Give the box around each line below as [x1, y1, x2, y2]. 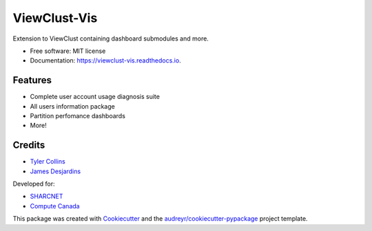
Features [12, 74, 52, 86]
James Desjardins [30, 167, 81, 175]
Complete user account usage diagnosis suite [30, 93, 160, 101]
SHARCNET [30, 192, 63, 201]
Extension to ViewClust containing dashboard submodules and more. [12, 34, 209, 43]
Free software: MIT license [30, 47, 106, 55]
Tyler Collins [30, 157, 65, 166]
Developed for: [12, 179, 55, 188]
